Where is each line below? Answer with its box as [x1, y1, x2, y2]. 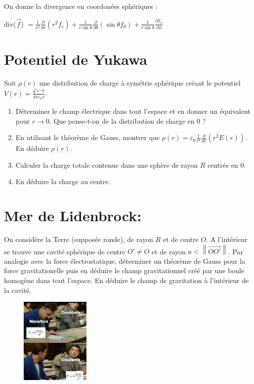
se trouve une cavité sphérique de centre [4, 246, 126, 256]
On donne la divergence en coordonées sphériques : [4, 1, 158, 11]
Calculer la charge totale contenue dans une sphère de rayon [15, 159, 198, 170]
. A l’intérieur [206, 234, 248, 244]
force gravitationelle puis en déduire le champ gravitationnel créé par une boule [4, 265, 245, 276]
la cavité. [4, 285, 32, 295]
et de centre [163, 234, 199, 244]
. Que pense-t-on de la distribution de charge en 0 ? [49, 115, 206, 126]
